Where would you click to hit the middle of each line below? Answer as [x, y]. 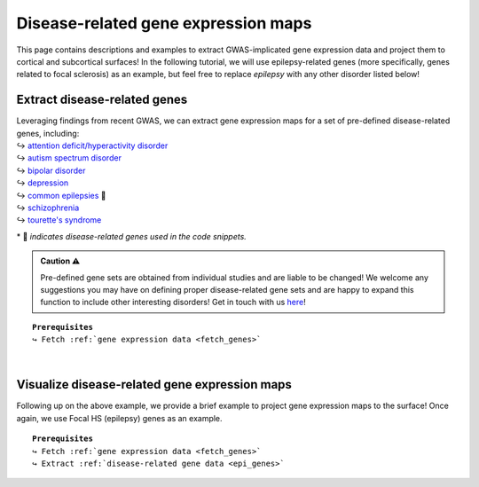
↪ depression [43, 183]
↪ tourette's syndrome [59, 220]
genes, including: [48, 133]
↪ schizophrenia [48, 208]
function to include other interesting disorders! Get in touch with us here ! [173, 302]
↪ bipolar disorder [51, 170]
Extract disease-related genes [102, 100]
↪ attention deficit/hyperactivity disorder [92, 145]
